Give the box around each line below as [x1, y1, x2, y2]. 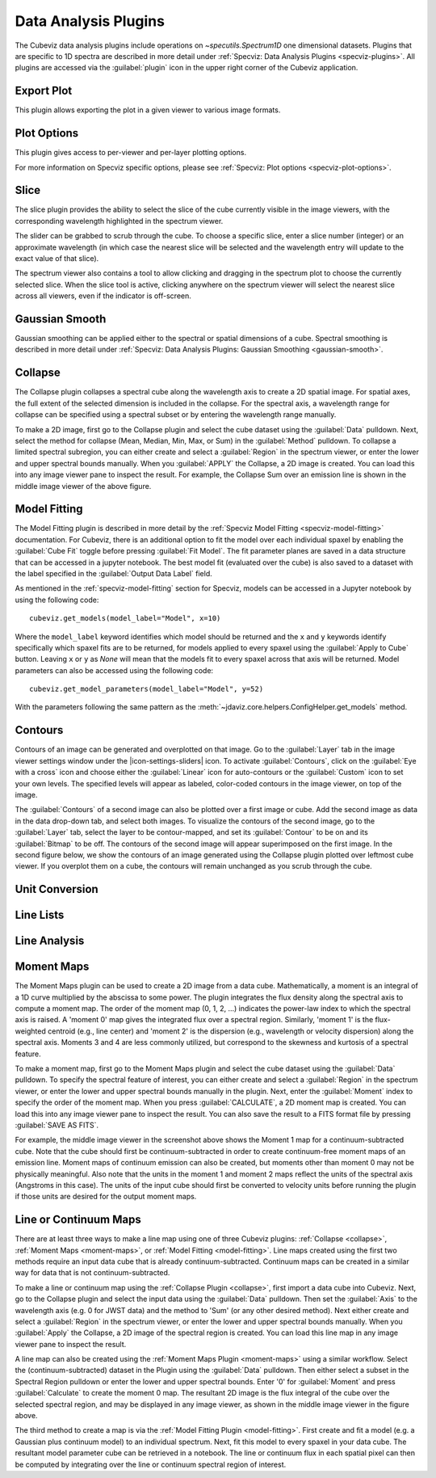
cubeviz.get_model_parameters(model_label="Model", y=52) [29, 684, 264, 694]
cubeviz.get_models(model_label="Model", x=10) [29, 614, 221, 623]
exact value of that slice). [15, 254, 99, 263]
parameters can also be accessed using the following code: [15, 665, 214, 675]
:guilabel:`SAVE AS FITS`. [15, 1120, 99, 1130]
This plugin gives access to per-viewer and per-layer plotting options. [15, 148, 246, 158]
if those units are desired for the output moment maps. [15, 1192, 197, 1202]
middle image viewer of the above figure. [15, 481, 152, 491]
